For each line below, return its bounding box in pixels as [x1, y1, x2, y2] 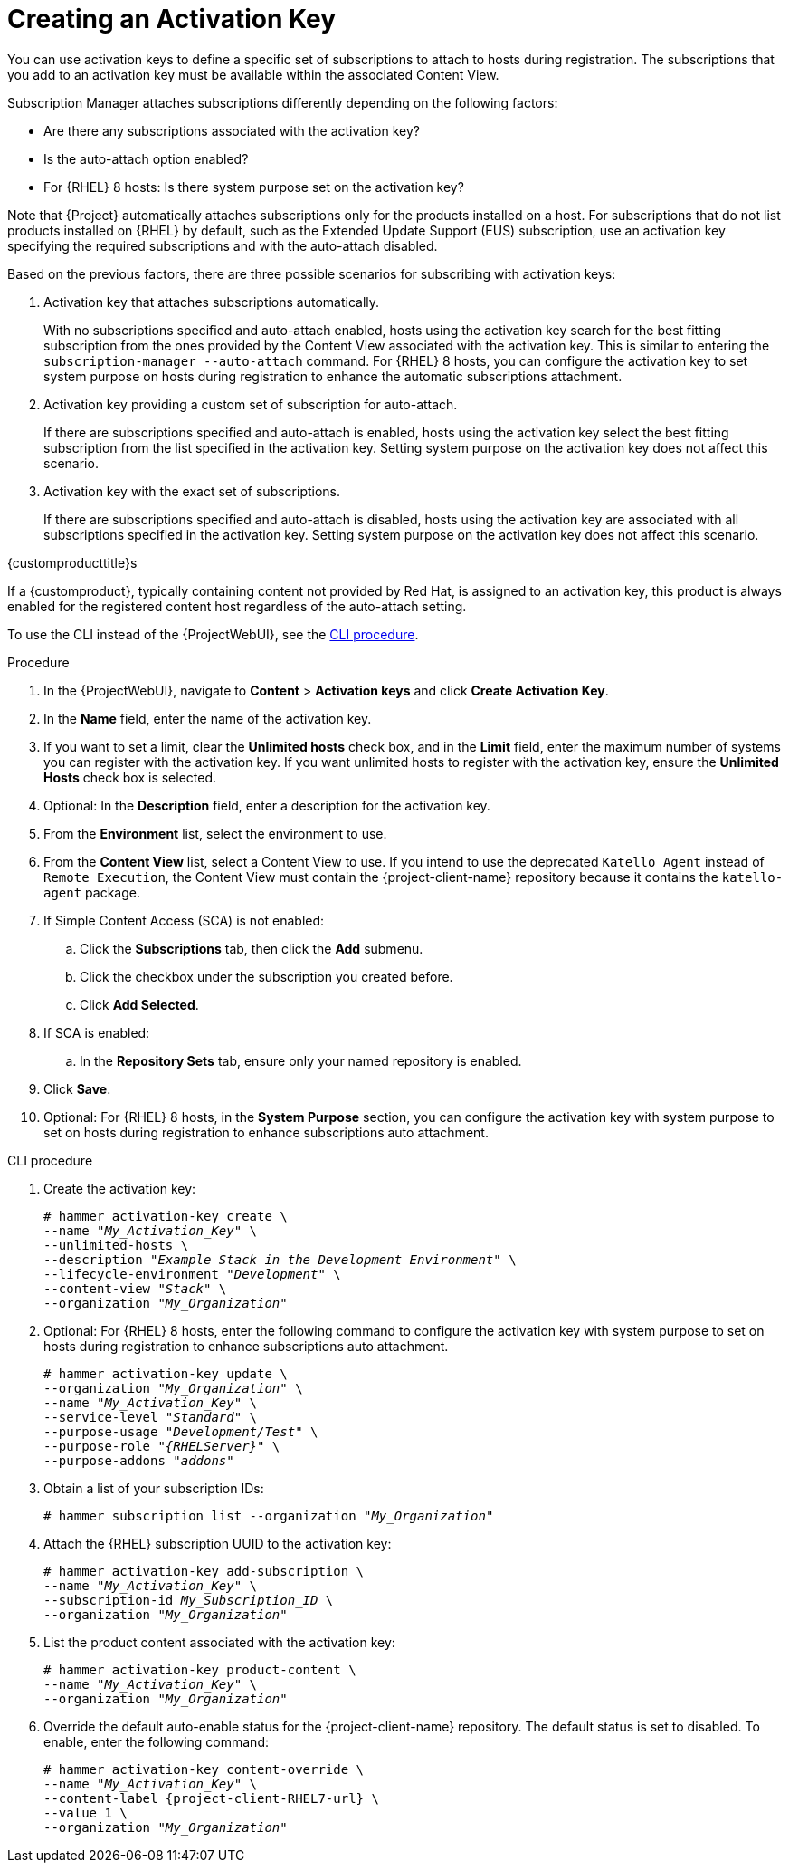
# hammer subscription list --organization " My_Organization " [43, 1508, 494, 1523]
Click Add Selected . [80, 996, 199, 1012]
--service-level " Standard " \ [43, 1409, 258, 1424]
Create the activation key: [43, 1180, 196, 1196]
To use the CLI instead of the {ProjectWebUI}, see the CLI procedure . [7, 626, 419, 642]
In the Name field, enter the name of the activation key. [43, 710, 372, 726]
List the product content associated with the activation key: [43, 1634, 395, 1650]
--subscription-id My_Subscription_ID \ [43, 1592, 334, 1607]
